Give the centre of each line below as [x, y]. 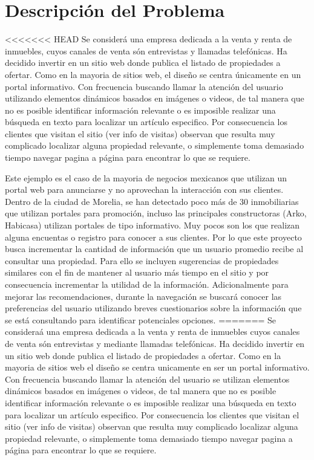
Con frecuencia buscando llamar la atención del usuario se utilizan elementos [147, 379]
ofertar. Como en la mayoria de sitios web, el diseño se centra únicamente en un [153, 74]
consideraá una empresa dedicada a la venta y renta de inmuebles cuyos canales [152, 332]
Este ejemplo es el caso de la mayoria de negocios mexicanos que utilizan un [146, 177]
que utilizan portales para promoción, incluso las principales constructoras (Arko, [156, 213]
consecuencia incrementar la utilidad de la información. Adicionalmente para [147, 284]
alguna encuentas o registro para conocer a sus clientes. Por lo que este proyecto [153, 237]
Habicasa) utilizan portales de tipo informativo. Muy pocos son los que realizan [152, 225]
